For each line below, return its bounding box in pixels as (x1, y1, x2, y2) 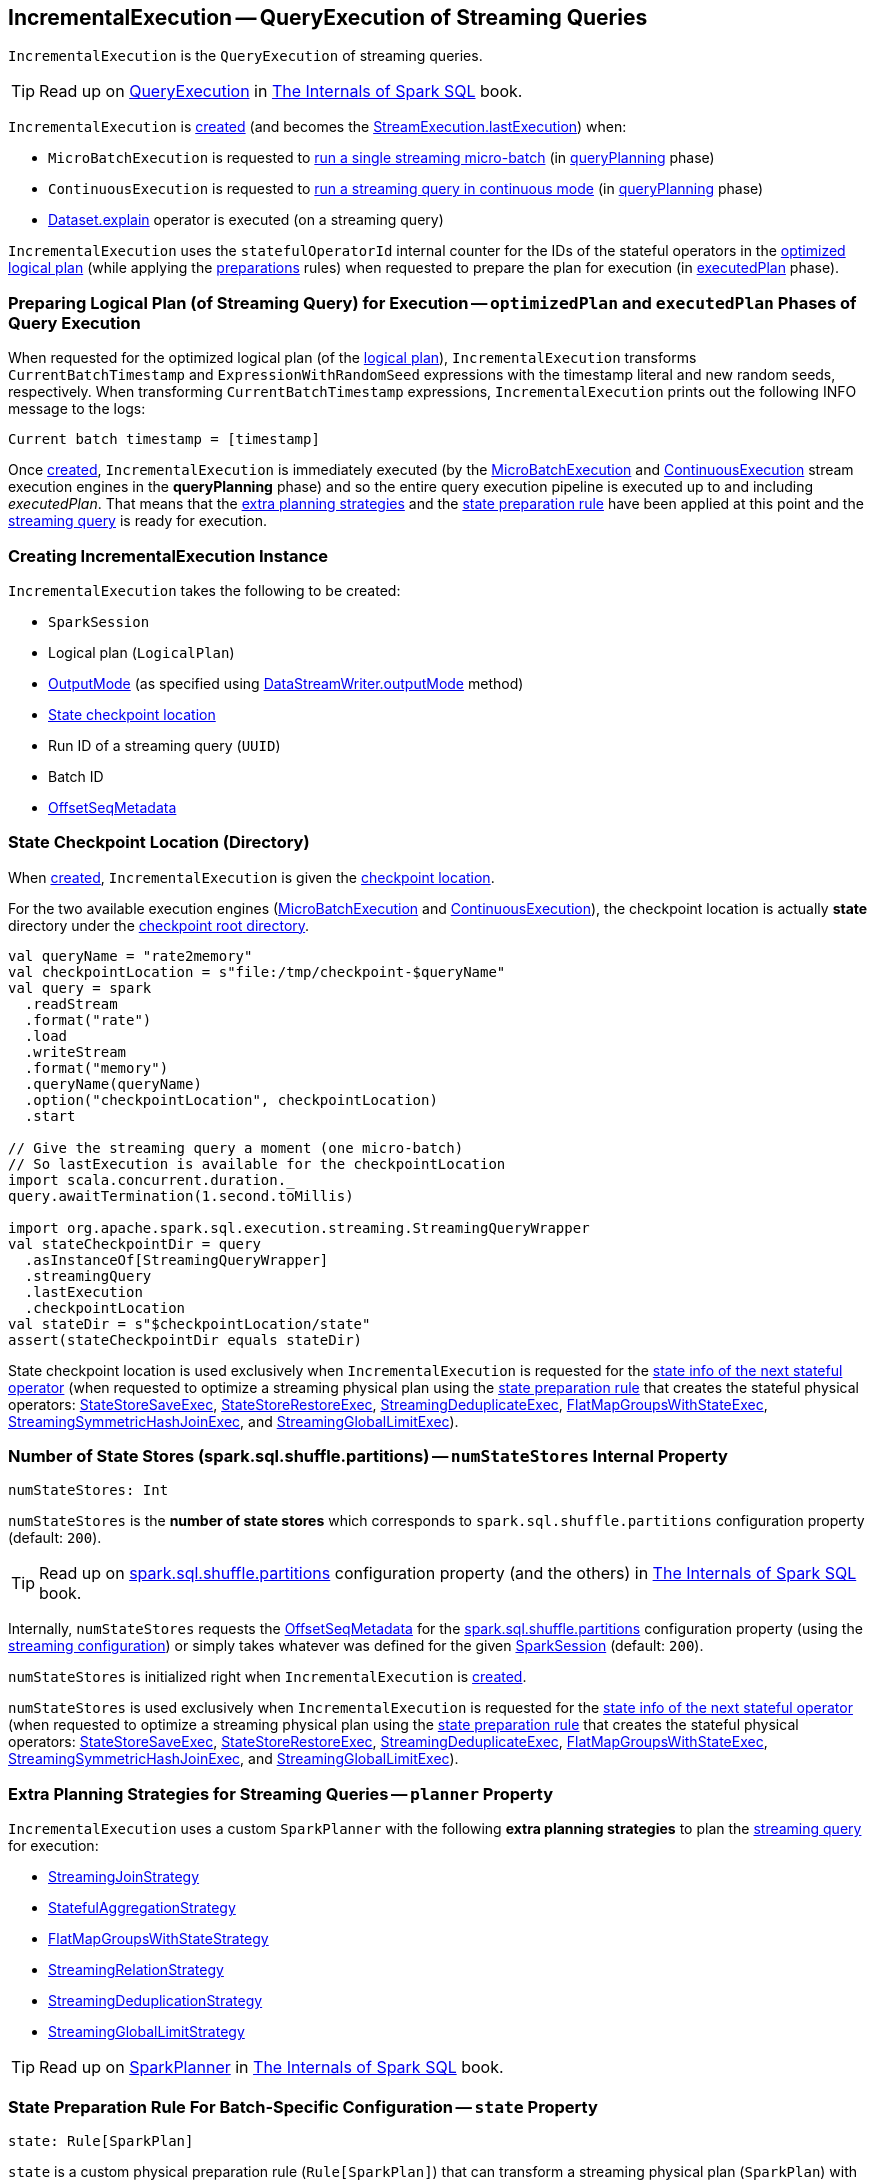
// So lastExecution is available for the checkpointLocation (8, 1155, 506, 1172)
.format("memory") (24, 1059, 169, 1076)
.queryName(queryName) (24, 1075, 202, 1092)
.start (24, 1107, 76, 1124)
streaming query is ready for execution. (8, 512, 267, 530)
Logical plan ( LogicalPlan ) (48, 643, 235, 661)
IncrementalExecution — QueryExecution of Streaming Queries (8, 5, 648, 30)
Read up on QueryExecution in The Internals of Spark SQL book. (39, 81, 523, 102)
